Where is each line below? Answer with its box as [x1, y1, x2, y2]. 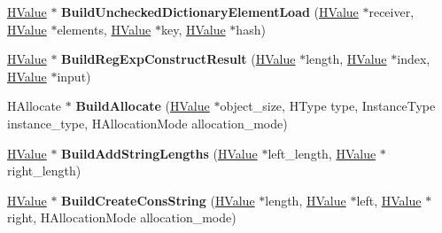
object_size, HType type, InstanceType [220, 97, 436, 115]
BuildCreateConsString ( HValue [61, 190, 255, 209]
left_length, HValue [268, 144, 376, 162]
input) [57, 66, 91, 85]
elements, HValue [57, 19, 151, 38]
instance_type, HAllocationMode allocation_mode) [7, 113, 288, 132]
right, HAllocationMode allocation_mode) [7, 208, 237, 227]
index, [397, 50, 430, 68]
